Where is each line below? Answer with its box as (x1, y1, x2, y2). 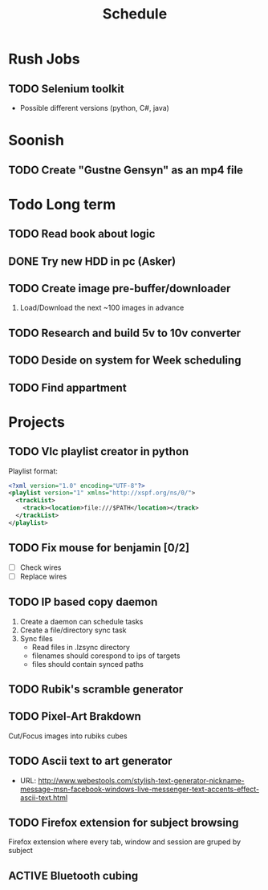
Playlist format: (8, 466, 59, 476)
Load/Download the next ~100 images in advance (19, 303, 185, 313)
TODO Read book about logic (8, 227, 156, 241)
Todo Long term (8, 195, 116, 213)
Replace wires (19, 571, 67, 581)
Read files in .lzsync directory (31, 642, 131, 652)
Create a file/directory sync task (19, 625, 127, 635)
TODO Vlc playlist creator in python (8, 445, 189, 458)
